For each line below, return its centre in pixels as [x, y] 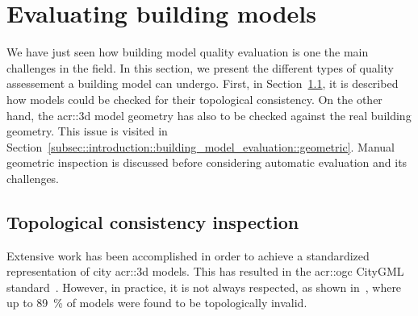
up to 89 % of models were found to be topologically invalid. [157, 303]
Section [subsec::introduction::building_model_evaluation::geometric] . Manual [201, 146]
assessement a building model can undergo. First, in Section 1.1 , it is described [203, 83]
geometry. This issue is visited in [87, 131]
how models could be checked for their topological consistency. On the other [194, 99]
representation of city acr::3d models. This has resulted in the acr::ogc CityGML [205, 271]
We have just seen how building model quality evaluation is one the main [188, 52]
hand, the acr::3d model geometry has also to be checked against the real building [209, 115]
